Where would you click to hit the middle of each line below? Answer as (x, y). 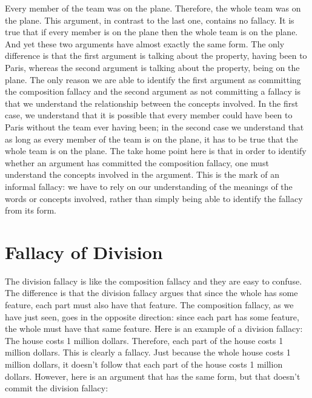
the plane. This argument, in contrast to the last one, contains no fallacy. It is (150, 20)
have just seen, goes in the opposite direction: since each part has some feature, (152, 316)
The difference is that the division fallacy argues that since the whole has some (151, 293)
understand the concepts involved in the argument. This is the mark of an (142, 174)
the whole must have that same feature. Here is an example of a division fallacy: (154, 329)
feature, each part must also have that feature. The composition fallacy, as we (149, 305)
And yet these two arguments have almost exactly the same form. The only (145, 43)
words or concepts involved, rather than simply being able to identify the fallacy (154, 198)
